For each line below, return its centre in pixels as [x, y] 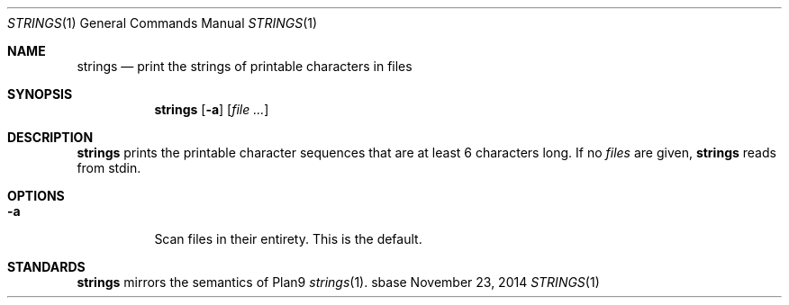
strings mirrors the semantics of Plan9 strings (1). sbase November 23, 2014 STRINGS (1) [338, 282]
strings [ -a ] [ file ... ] [212, 109]
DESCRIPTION [50, 137]
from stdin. [109, 168]
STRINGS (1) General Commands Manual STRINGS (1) [163, 23]
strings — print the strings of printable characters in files [245, 66]
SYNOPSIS [40, 94]
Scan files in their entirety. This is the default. [288, 239]
